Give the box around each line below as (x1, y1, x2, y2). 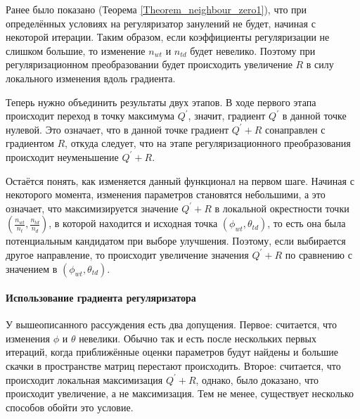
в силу (306, 57, 334, 72)
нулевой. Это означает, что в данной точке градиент (6, 122, 229, 136)
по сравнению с (285, 247, 352, 262)
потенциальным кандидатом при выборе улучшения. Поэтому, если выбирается (6, 233, 346, 248)
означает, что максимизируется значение (6, 200, 179, 215)
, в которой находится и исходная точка (49, 216, 218, 231)
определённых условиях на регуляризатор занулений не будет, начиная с (6, 15, 316, 30)
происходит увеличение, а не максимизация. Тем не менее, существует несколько (6, 386, 354, 401)
